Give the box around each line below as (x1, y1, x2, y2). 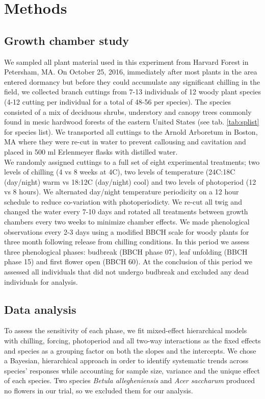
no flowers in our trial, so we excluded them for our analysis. (4, 385, 193, 395)
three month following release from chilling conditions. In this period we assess (4, 236, 249, 247)
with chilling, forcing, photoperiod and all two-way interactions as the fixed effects (4, 335, 261, 346)
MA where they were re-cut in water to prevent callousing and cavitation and (4, 136, 246, 147)
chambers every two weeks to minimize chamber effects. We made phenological (4, 216, 250, 227)
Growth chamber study (4, 32, 129, 48)
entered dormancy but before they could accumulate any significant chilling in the (4, 76, 260, 87)
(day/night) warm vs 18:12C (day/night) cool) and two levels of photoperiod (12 (4, 176, 256, 187)
